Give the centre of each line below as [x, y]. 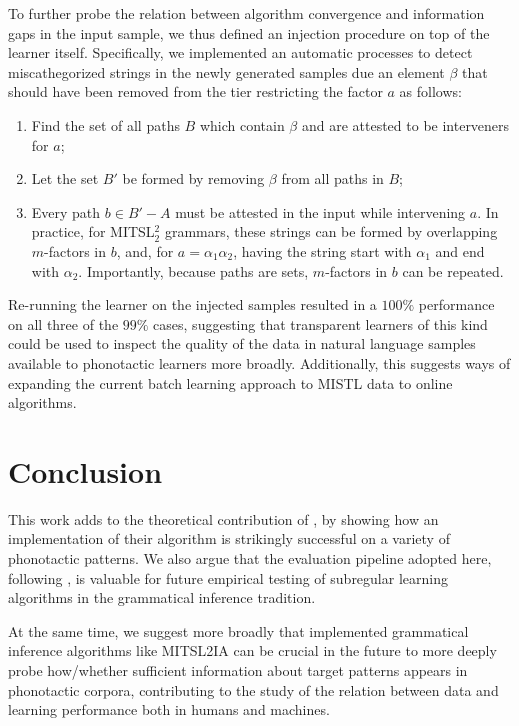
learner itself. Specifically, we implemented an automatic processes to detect [240, 52]
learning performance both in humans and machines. [169, 709]
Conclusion [85, 470]
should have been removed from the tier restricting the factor [195, 91]
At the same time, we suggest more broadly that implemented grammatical [238, 630]
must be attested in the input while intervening [320, 211]
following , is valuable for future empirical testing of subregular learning [228, 577]
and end [460, 250]
